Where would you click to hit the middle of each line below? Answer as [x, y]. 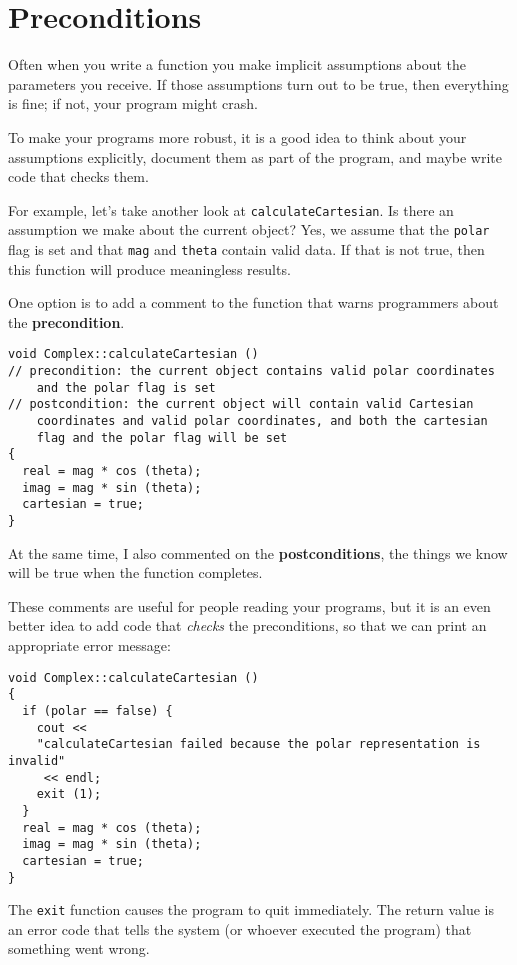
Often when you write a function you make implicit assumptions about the [237, 64]
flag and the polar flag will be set [162, 437]
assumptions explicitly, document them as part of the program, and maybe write [255, 156]
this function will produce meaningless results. [149, 268]
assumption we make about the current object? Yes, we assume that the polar [249, 229]
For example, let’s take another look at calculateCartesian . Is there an [231, 209]
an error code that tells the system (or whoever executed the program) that [240, 928]
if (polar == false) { [97, 710]
